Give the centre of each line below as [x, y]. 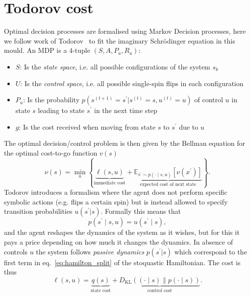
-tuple [81, 50]
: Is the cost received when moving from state [87, 126]
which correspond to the [211, 251]
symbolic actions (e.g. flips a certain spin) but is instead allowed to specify [116, 201]
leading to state [61, 110]
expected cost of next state [168, 185]
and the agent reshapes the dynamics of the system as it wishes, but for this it [122, 232]
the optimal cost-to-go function [51, 152]
